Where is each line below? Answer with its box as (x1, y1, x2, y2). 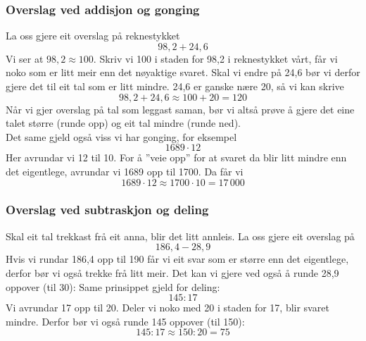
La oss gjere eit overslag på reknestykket (6, 28, 180, 43)
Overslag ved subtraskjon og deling (6, 201, 209, 218)
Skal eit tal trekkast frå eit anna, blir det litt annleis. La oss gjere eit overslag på (6, 228, 355, 243)
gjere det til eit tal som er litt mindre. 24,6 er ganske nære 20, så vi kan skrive (6, 79, 344, 93)
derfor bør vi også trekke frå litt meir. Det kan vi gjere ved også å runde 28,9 (6, 265, 339, 280)
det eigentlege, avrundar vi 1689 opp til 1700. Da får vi (6, 163, 244, 178)
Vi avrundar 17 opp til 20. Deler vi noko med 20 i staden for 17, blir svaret (6, 300, 329, 315)
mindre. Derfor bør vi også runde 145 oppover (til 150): (6, 314, 245, 328)
